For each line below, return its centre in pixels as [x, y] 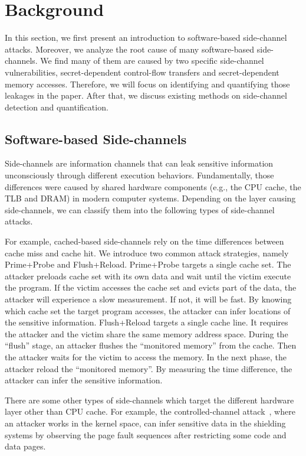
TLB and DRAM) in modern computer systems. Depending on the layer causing [150, 198]
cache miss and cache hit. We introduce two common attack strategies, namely [147, 253]
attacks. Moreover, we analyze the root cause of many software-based [130, 49]
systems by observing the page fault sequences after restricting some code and [146, 434]
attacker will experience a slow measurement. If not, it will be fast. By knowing [148, 299]
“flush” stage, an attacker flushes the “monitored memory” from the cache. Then [151, 345]
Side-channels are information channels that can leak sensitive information [139, 163]
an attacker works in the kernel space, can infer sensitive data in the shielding [145, 423]
